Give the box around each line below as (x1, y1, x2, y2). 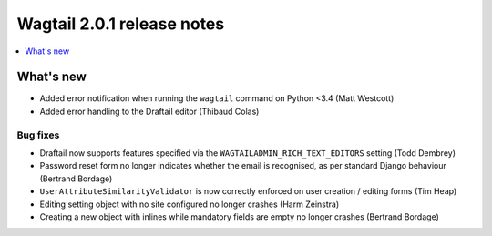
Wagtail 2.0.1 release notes (16, 14, 225, 34)
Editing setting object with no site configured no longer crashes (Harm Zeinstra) (39, 199, 340, 210)
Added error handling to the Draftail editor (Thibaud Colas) (39, 106, 260, 117)
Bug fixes (16, 128, 60, 141)
